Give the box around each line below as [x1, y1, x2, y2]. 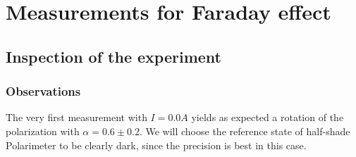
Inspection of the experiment [6, 45, 221, 67]
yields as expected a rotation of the [191, 110, 344, 125]
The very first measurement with [6, 110, 147, 125]
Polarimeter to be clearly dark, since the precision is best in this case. [6, 137, 307, 152]
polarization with [6, 123, 80, 138]
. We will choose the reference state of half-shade [139, 123, 350, 138]
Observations [6, 82, 81, 100]
